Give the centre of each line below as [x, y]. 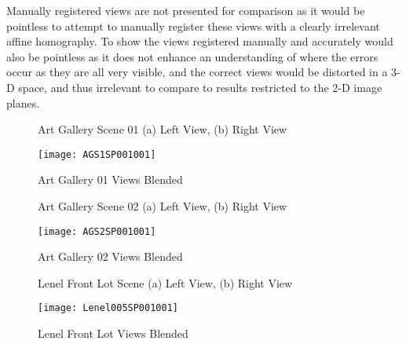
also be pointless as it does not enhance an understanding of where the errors [192, 56]
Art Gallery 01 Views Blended [110, 179]
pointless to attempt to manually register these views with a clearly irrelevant [193, 26]
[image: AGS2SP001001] [97, 231]
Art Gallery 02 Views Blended [110, 256]
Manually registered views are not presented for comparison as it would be [186, 10]
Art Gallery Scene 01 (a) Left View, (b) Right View [163, 129]
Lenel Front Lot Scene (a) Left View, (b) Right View [165, 282]
